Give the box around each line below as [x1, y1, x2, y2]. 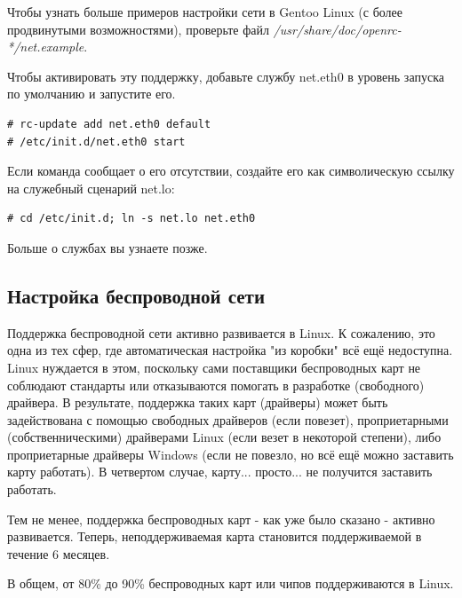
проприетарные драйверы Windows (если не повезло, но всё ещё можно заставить [7, 445, 454, 463]
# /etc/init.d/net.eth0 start [7, 135, 186, 148]
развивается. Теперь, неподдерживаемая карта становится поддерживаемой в [7, 527, 422, 546]
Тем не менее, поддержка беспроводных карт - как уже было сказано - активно [7, 509, 435, 528]
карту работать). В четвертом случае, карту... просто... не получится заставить [7, 462, 433, 481]
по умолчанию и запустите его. [7, 84, 176, 103]
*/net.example [7, 37, 84, 56]
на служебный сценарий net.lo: [7, 178, 175, 197]
